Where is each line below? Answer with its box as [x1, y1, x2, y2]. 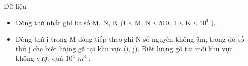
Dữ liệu [4, 1, 26, 11]
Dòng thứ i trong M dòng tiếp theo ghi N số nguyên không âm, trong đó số [15, 34, 244, 44]
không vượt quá [15, 53, 63, 63]
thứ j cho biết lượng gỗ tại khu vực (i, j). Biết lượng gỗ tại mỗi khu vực [15, 43, 233, 53]
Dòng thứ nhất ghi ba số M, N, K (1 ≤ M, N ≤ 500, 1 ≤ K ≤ [15, 17, 197, 27]
